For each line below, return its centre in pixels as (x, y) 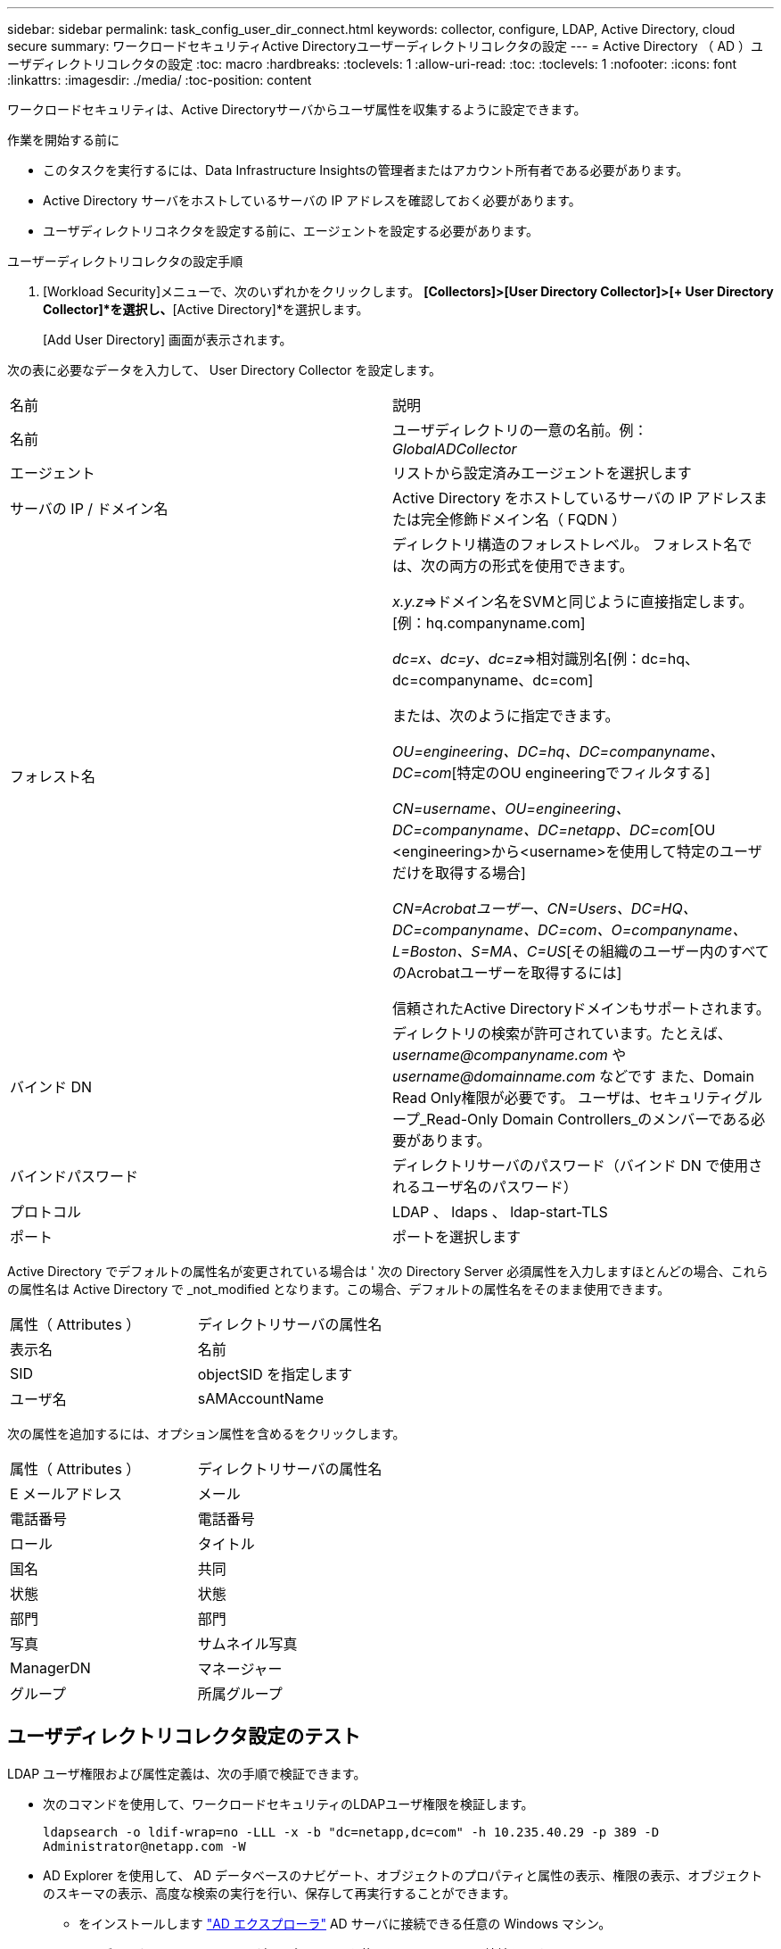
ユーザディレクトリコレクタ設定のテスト (184, 1737)
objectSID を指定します (275, 1374)
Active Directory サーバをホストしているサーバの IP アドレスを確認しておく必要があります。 (312, 200)
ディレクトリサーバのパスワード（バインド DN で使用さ (578, 1165)
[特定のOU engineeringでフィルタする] (581, 773)
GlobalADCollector (455, 449)
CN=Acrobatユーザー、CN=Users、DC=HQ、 (545, 908)
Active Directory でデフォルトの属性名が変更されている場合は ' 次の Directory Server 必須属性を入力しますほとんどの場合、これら (388, 1271)
